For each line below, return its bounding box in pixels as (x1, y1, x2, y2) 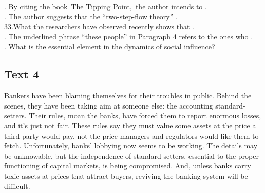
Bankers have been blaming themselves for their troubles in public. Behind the (4, 90, 252, 101)
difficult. (4, 180, 30, 191)
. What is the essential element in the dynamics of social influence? (4, 41, 215, 52)
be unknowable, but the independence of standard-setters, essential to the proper (4, 150, 259, 161)
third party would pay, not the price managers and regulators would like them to (4, 130, 259, 141)
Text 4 (4, 66, 40, 82)
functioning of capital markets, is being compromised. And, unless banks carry (4, 160, 251, 171)
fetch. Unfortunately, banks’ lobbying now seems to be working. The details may (4, 140, 258, 151)
